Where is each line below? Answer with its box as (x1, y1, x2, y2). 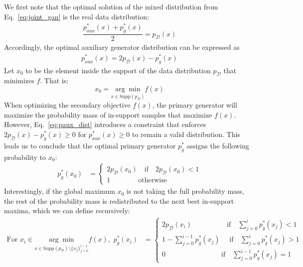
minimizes (4, 75, 34, 86)
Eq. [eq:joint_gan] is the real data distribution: (4, 11, 150, 21)
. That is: (40, 75, 69, 86)
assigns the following (186, 140, 250, 150)
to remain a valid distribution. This (132, 129, 240, 139)
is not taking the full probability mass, (127, 186, 244, 196)
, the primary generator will (152, 100, 237, 110)
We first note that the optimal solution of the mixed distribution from (4, 1, 218, 11)
